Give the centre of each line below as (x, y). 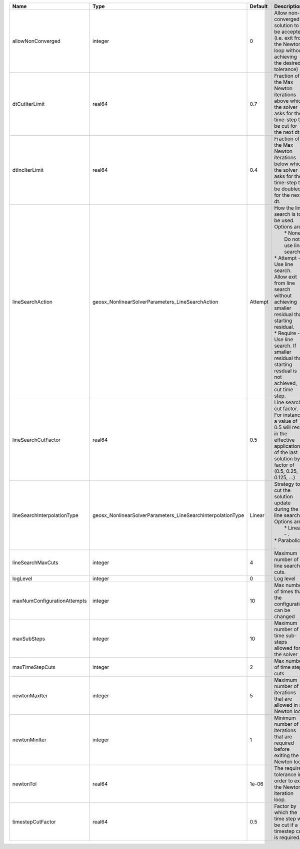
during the (286, 509)
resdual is (285, 371)
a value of (286, 421)
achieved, (286, 383)
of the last (286, 452)
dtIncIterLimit (28, 170)
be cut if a (286, 825)
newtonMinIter (29, 740)
